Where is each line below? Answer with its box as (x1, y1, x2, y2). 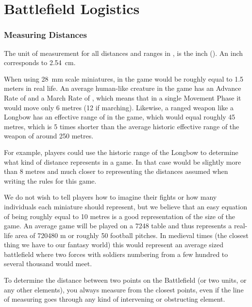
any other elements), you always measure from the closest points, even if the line (4, 284, 244, 294)
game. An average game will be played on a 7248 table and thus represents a (4, 221, 232, 231)
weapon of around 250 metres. (4, 131, 94, 141)
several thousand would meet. (4, 258, 92, 269)
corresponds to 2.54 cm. (4, 57, 76, 68)
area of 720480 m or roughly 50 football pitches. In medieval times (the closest (15, 230, 249, 240)
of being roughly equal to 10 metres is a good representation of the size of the (4, 211, 235, 221)
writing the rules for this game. (4, 175, 97, 186)
